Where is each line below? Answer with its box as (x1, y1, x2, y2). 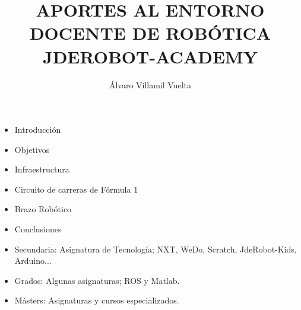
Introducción (14, 123, 61, 136)
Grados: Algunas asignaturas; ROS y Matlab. (14, 274, 180, 286)
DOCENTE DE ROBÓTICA (29, 21, 271, 45)
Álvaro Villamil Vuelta (109, 78, 192, 91)
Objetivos (14, 143, 50, 155)
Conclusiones (14, 223, 62, 235)
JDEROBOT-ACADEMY (43, 44, 258, 68)
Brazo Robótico (14, 203, 72, 215)
